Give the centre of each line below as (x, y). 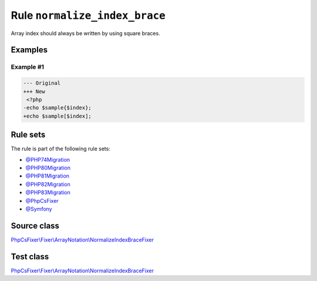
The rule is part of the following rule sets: (61, 149)
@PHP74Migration (48, 159)
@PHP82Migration (48, 184)
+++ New (34, 91)
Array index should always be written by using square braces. (86, 33)
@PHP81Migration (48, 176)
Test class (30, 257)
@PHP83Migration (48, 193)
